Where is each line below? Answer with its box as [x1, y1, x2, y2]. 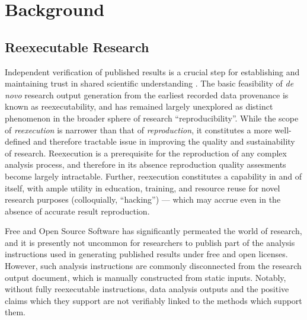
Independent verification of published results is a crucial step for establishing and [5, 65, 300, 78]
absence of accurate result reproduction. [5, 204, 150, 217]
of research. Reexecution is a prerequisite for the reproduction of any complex [5, 146, 287, 159]
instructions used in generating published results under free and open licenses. [5, 248, 288, 260]
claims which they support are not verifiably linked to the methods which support [5, 294, 302, 306]
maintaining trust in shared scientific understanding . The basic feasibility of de [5, 77, 294, 89]
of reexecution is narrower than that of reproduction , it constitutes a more [5, 123, 272, 136]
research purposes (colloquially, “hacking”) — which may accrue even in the [5, 193, 281, 206]
